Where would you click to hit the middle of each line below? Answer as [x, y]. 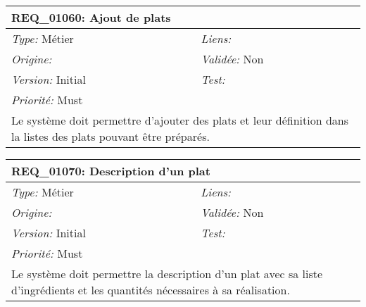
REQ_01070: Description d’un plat [111, 171]
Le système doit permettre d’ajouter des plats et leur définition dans [180, 120]
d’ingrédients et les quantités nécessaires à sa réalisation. [151, 290]
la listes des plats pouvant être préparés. [111, 136]
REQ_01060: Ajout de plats [91, 17]
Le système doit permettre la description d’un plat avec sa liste [167, 274]
